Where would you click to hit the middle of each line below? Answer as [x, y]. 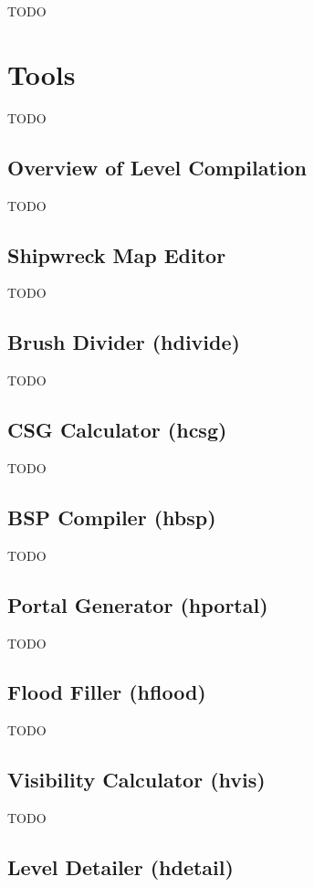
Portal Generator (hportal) [138, 604]
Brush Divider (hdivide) [124, 342]
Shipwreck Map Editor [117, 254]
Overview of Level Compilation [157, 167]
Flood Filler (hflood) [107, 692]
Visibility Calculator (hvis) [136, 780]
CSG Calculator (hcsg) [117, 430]
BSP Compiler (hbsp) [112, 517]
